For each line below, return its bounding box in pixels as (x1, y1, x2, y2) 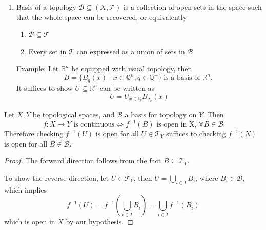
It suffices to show (16, 82, 73, 93)
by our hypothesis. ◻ (66, 216, 133, 227)
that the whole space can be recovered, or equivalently (16, 11, 187, 22)
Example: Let (16, 63, 59, 74)
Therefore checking (4, 128, 64, 139)
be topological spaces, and (32, 109, 115, 119)
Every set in (28, 46, 67, 56)
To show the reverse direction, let (4, 172, 109, 183)
